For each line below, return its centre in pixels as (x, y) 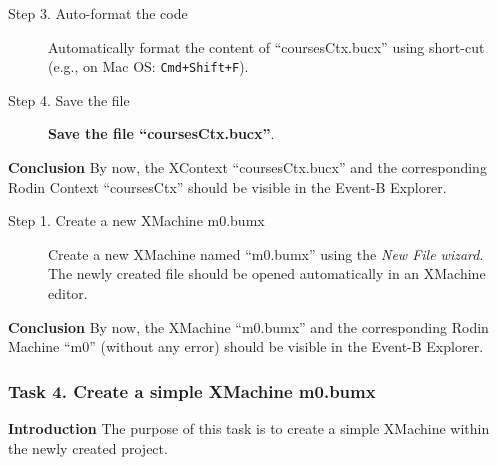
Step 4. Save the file (69, 99)
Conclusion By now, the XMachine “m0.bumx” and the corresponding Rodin (248, 326)
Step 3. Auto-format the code (98, 13)
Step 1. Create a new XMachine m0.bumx (136, 220)
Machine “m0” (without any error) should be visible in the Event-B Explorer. (246, 346)
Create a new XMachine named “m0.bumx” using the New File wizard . (266, 253)
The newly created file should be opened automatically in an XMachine (267, 273)
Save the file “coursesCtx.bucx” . (161, 133)
